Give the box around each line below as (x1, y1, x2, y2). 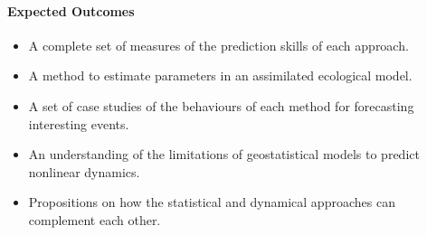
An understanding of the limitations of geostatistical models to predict (28, 145, 420, 164)
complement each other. (28, 210, 161, 229)
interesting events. (28, 114, 129, 133)
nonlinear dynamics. (28, 162, 140, 181)
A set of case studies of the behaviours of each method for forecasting (28, 96, 414, 115)
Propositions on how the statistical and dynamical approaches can (28, 193, 395, 211)
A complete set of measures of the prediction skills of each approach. (28, 35, 409, 54)
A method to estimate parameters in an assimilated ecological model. (28, 66, 413, 85)
